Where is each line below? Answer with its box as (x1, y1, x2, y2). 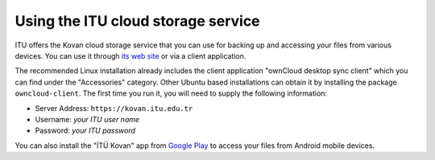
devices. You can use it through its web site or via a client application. (14, 51, 246, 60)
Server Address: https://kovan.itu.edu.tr (35, 103, 193, 113)
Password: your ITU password (35, 125, 136, 136)
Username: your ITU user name (35, 114, 140, 124)
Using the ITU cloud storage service (14, 12, 261, 30)
